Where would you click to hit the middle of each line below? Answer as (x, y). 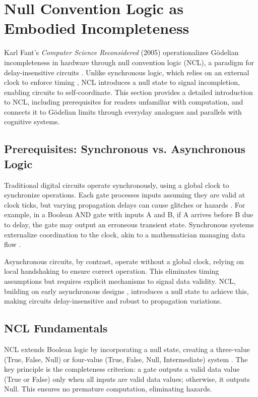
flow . (13, 244)
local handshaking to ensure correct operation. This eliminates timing (112, 271)
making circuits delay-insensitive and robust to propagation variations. (113, 301)
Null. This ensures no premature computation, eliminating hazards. (108, 389)
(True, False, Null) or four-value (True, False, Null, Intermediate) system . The (126, 359)
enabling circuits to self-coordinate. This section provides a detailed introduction (128, 92)
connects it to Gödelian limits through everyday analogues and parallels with (123, 111)
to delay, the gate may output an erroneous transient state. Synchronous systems (129, 225)
